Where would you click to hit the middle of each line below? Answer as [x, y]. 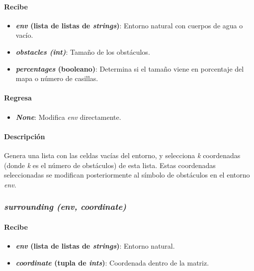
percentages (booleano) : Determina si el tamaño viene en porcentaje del [130, 68]
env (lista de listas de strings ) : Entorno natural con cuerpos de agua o [129, 25]
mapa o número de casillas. [57, 78]
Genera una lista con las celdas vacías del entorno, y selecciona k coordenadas [122, 155]
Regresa [18, 98]
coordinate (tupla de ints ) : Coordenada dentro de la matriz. [112, 262]
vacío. [24, 35]
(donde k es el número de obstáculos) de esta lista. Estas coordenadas [110, 165]
